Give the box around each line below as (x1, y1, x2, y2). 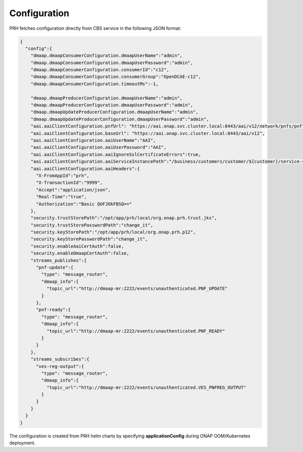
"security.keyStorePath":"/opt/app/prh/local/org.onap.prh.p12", (30, 230, 196, 235)
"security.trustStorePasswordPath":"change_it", (30, 222, 154, 228)
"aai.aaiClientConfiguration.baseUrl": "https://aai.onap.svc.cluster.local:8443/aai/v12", (30, 130, 265, 136)
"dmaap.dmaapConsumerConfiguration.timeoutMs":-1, (30, 81, 159, 87)
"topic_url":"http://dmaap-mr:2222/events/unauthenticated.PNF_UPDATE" (46, 286, 228, 292)
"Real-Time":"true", (36, 194, 87, 200)
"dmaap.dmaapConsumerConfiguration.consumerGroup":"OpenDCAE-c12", (30, 74, 201, 80)
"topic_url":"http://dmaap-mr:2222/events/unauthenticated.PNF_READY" (46, 328, 225, 334)
